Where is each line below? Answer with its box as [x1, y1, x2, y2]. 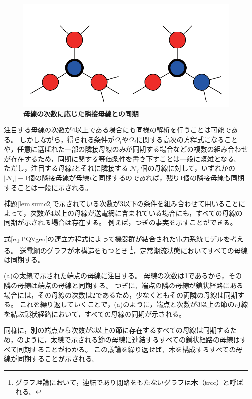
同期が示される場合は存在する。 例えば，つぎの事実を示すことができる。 [4, 217, 237, 227]
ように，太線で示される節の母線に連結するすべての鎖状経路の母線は [24, 334, 240, 344]
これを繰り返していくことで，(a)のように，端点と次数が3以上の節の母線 [19, 299, 248, 309]
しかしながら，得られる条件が [19, 134, 115, 144]
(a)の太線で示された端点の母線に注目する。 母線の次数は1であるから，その [4, 271, 242, 281]
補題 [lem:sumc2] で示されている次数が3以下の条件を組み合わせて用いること [4, 198, 239, 208]
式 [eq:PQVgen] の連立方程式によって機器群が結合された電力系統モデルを [4, 233, 230, 243]
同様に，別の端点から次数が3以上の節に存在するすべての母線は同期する [4, 325, 230, 335]
